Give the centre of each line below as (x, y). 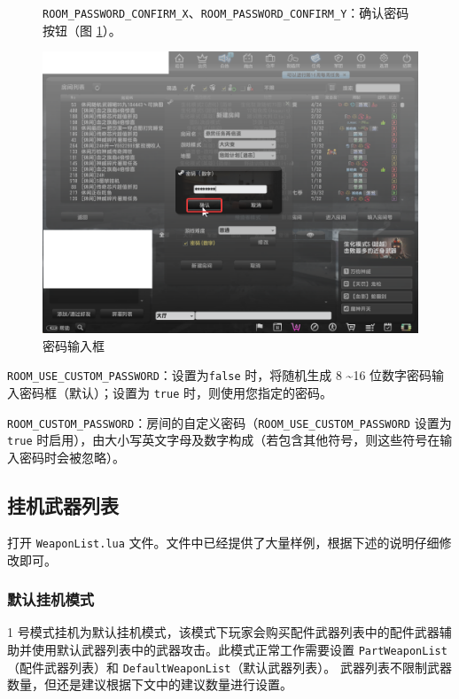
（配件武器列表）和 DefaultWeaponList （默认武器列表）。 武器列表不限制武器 (230, 667)
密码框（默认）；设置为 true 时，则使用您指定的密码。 (175, 393)
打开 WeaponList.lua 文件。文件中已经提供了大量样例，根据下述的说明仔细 (223, 542)
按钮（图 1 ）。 (82, 30)
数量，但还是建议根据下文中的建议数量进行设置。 (150, 684)
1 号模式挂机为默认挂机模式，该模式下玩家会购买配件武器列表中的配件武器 (223, 632)
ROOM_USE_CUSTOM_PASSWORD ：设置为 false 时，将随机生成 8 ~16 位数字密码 (220, 375)
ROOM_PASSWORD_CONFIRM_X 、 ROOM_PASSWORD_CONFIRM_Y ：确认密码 (226, 12)
